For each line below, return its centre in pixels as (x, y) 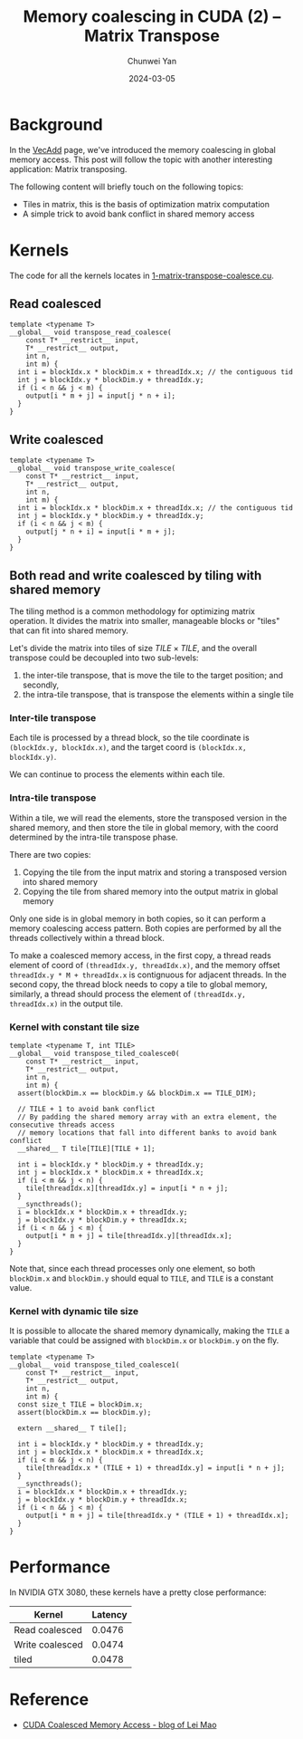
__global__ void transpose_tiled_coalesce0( (95, 1053)
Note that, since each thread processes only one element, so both (133, 1268)
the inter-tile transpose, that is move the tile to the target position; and (152, 676)
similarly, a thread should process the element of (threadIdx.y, (128, 994)
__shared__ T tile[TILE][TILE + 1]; (86, 1148)
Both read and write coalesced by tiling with (136, 576)
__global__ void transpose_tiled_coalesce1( (95, 1365)
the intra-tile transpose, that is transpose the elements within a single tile (158, 695)
